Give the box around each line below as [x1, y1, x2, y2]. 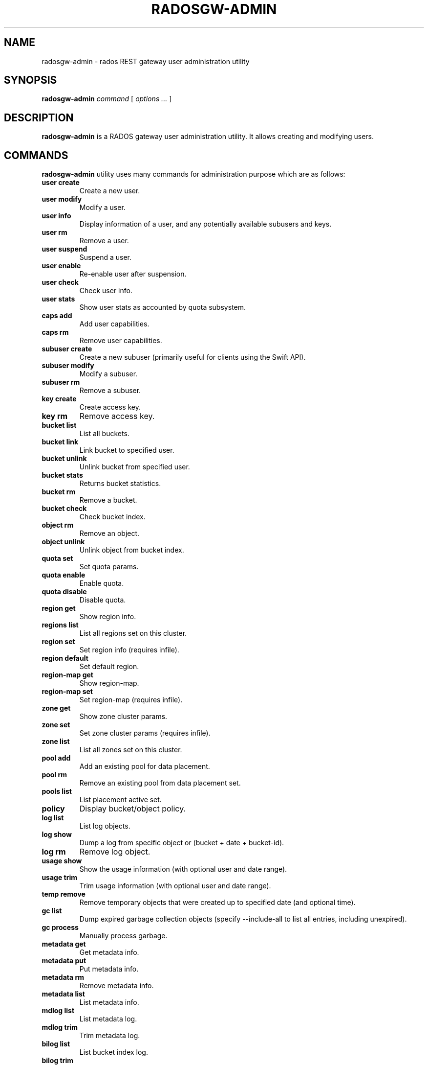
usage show [42, 857, 82, 865]
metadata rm [42, 973, 85, 982]
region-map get [42, 671, 93, 679]
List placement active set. [79, 795, 162, 804]
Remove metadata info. [79, 981, 154, 990]
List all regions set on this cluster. [79, 629, 187, 638]
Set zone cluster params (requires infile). [79, 729, 211, 738]
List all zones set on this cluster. [79, 745, 182, 754]
